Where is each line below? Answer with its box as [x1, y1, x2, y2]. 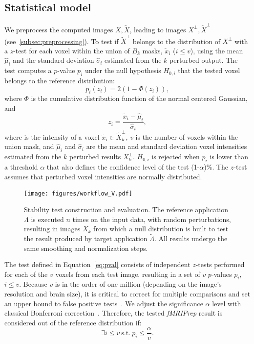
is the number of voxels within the [135, 131, 238, 142]
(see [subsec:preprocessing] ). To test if [4, 36, 119, 46]
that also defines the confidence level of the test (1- [46, 162, 200, 172]
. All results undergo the [154, 233, 228, 243]
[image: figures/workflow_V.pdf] [24, 190, 132, 197]
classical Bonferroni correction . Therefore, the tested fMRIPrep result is [4, 308, 223, 318]
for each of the [4, 269, 48, 279]
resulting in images [24, 223, 81, 234]
